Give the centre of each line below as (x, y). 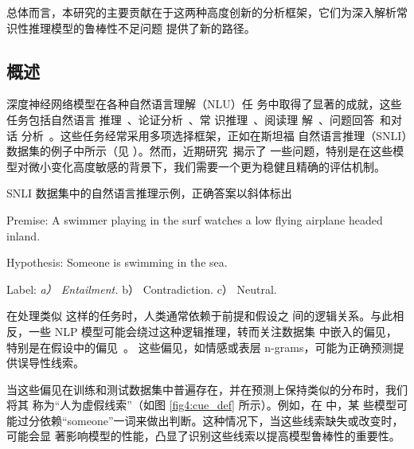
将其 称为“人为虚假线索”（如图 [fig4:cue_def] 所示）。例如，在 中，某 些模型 (202, 405)
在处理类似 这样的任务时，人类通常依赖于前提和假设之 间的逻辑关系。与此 (200, 316)
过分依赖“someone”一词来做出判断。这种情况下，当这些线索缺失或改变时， (210, 420)
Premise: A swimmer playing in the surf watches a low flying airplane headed (195, 219)
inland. (23, 235)
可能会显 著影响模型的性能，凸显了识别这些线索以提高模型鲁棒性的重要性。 (203, 436)
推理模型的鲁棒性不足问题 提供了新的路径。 (142, 27)
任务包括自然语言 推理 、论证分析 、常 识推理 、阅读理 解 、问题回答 (191, 119)
